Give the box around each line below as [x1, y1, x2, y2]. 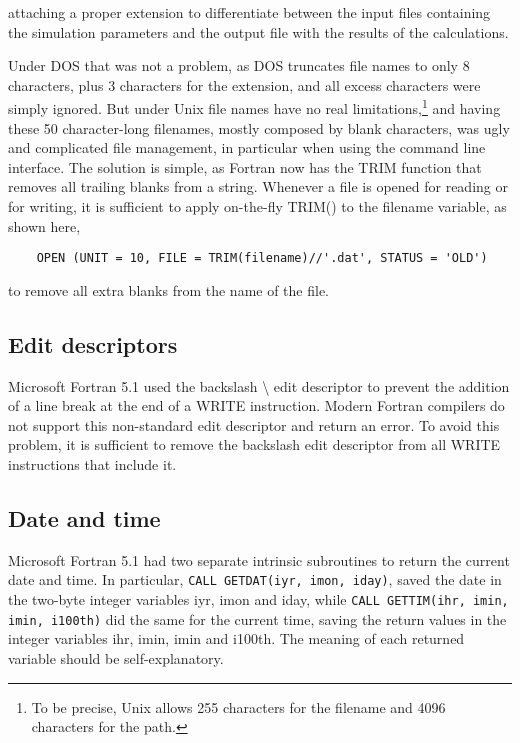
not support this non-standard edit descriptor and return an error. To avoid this [8, 414, 500, 435]
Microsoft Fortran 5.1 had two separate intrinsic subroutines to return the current [8, 549, 510, 570]
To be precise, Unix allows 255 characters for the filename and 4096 [31, 696, 446, 717]
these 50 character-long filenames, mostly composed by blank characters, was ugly [8, 117, 510, 138]
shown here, [8, 215, 81, 236]
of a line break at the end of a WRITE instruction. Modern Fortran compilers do [8, 395, 505, 416]
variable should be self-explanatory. [8, 647, 224, 668]
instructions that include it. [8, 454, 177, 475]
